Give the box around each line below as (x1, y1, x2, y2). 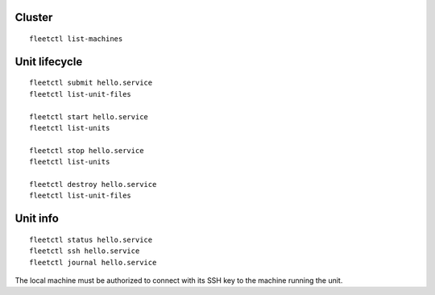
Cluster (14, 10, 53, 24)
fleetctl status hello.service (29, 235, 153, 244)
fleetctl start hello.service (29, 112, 149, 121)
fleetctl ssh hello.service (29, 247, 140, 256)
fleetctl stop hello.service (29, 146, 144, 155)
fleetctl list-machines (29, 35, 123, 44)
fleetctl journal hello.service (29, 258, 157, 267)
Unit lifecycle (14, 55, 83, 69)
